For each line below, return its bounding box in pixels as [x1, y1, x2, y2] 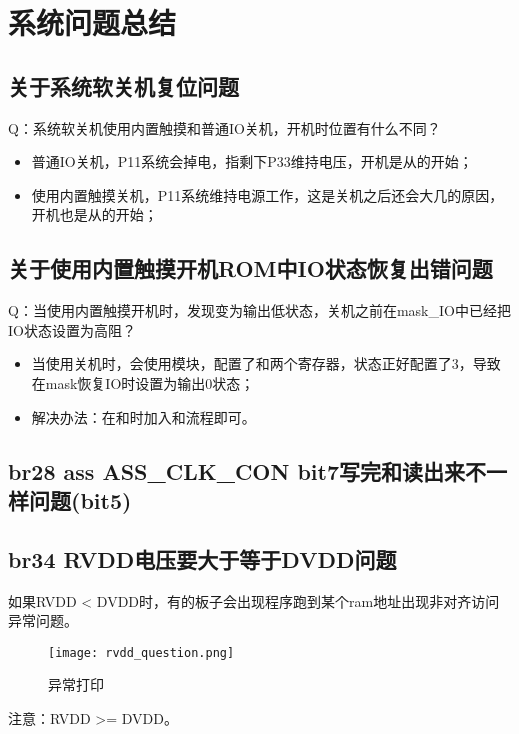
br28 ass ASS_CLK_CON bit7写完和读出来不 [8, 455, 487, 486]
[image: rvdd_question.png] [48, 645, 235, 660]
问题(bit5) [28, 484, 132, 515]
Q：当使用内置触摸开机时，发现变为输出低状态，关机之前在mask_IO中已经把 [8, 300, 511, 321]
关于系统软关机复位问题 [8, 70, 239, 101]
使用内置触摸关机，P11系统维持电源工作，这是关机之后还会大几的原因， [31, 184, 504, 205]
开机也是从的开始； [31, 204, 158, 225]
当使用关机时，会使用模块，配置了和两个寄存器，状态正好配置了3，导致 [31, 353, 501, 374]
